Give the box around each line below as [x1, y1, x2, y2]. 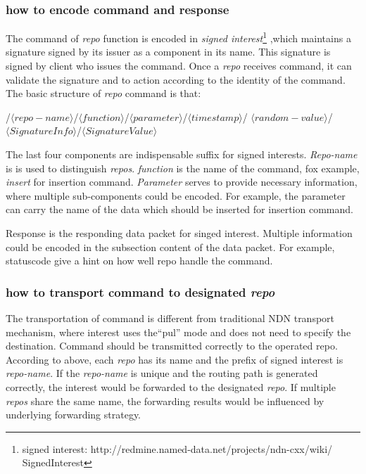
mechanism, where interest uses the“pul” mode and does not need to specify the [6, 324, 351, 339]
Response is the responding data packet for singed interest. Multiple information [6, 226, 353, 240]
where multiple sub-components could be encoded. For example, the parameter [6, 188, 346, 203]
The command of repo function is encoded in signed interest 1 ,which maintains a [6, 29, 351, 45]
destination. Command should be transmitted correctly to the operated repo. [6, 338, 338, 353]
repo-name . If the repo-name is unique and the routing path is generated [6, 366, 318, 380]
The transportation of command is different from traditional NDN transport [6, 311, 335, 325]
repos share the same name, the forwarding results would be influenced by [6, 393, 324, 408]
